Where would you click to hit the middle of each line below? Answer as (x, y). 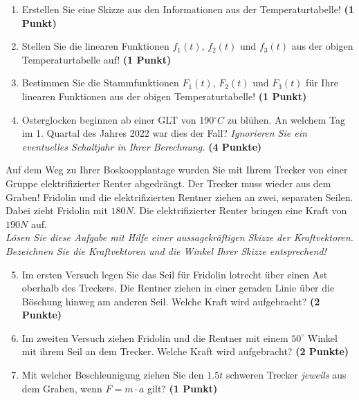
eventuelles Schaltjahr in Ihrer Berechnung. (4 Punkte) (142, 146)
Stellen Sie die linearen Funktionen (95, 46)
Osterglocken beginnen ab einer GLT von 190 (118, 119)
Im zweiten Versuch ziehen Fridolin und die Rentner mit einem (155, 337)
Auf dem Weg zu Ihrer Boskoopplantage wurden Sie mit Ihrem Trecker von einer (177, 170)
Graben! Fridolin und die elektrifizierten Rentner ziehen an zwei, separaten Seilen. (179, 197)
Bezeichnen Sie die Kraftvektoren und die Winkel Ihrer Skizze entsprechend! (166, 250)
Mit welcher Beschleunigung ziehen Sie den (113, 375)
